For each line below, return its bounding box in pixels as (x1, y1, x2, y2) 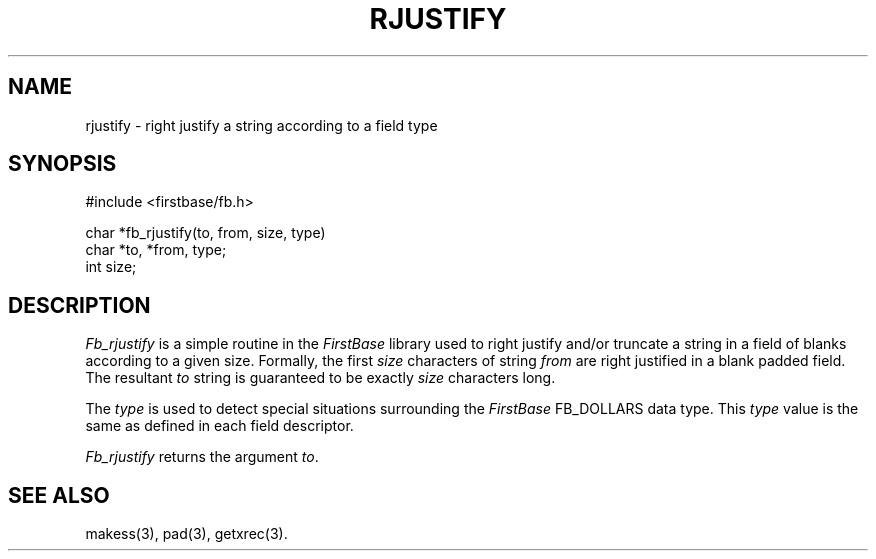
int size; (85, 258, 137, 276)
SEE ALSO (8, 482, 110, 508)
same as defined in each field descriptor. (85, 417, 354, 435)
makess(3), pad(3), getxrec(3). (85, 525, 288, 543)
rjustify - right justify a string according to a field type (85, 116, 438, 134)
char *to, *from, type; (85, 241, 227, 259)
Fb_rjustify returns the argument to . (85, 448, 319, 466)
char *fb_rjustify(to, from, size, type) (85, 224, 326, 242)
